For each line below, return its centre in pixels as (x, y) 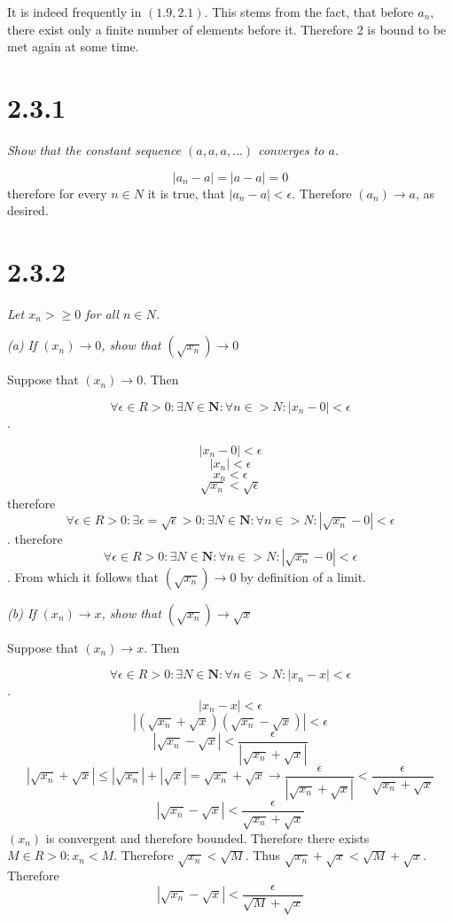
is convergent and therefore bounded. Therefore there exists (207, 837)
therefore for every (57, 193)
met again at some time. (73, 46)
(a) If (22, 345)
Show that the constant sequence (94, 149)
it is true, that (186, 193)
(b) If (22, 612)
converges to (291, 149)
